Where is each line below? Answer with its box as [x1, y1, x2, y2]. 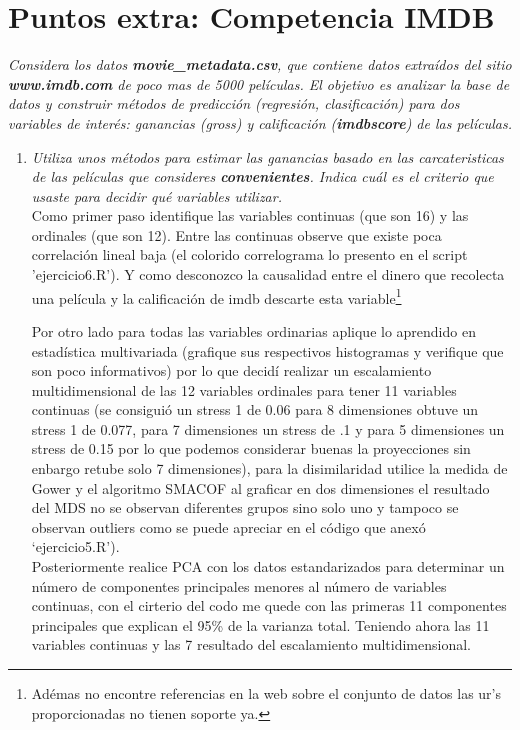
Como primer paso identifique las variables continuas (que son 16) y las [31, 205, 469, 226]
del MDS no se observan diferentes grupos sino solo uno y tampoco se [31, 497, 459, 518]
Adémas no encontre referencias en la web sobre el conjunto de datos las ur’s [31, 683, 502, 703]
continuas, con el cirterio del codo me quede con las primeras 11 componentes [31, 595, 507, 616]
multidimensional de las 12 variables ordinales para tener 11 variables [31, 379, 457, 400]
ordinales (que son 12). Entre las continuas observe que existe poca [31, 224, 442, 245]
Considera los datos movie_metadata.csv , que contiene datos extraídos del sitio [8, 54, 512, 75]
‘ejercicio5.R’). [31, 536, 120, 557]
